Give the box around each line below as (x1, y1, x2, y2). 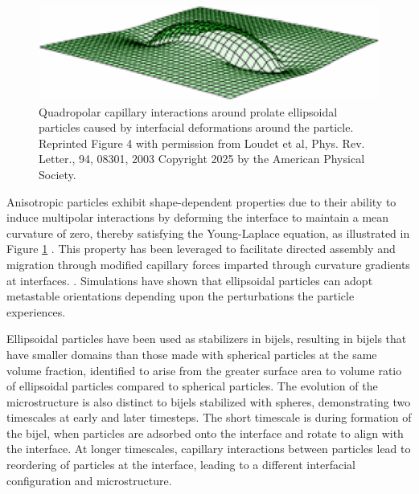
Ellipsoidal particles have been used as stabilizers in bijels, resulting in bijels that (6, 330, 407, 347)
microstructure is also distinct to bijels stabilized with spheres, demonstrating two (6, 393, 411, 410)
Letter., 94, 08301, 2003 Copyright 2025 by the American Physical (39, 150, 365, 167)
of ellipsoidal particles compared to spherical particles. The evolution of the (6, 378, 378, 394)
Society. (39, 165, 76, 182)
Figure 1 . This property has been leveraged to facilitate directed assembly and (6, 240, 396, 257)
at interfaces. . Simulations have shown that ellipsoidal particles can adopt (6, 271, 373, 288)
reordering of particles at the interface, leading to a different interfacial (6, 456, 355, 473)
